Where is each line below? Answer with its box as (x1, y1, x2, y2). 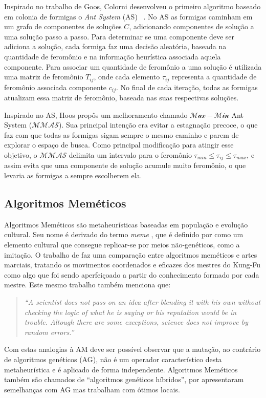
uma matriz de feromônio (4, 71, 83, 82)
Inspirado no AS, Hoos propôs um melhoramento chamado (4, 109, 188, 120)
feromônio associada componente (4, 81, 107, 92)
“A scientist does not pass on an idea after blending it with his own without (24, 297, 261, 307)
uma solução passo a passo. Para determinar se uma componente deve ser (4, 31, 234, 41)
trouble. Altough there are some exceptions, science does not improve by (24, 317, 248, 327)
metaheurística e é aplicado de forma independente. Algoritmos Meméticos (4, 364, 238, 374)
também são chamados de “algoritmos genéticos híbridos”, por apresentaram (4, 374, 244, 385)
